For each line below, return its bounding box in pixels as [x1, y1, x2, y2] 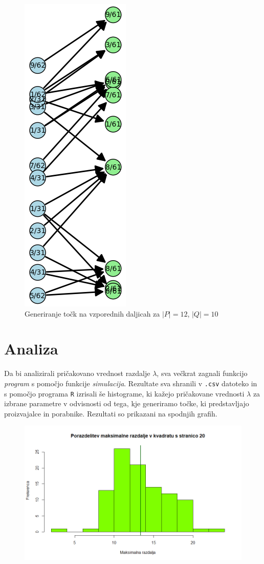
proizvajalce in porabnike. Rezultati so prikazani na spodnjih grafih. [4, 408, 217, 419]
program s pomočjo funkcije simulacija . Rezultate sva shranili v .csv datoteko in [4, 378, 257, 388]
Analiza [4, 338, 58, 359]
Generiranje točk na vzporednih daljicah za [25, 308, 160, 319]
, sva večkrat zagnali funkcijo [157, 368, 248, 379]
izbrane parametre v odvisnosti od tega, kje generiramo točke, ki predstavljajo [4, 398, 249, 409]
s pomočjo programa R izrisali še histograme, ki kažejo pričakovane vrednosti [4, 388, 245, 399]
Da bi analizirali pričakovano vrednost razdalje [4, 368, 150, 379]
